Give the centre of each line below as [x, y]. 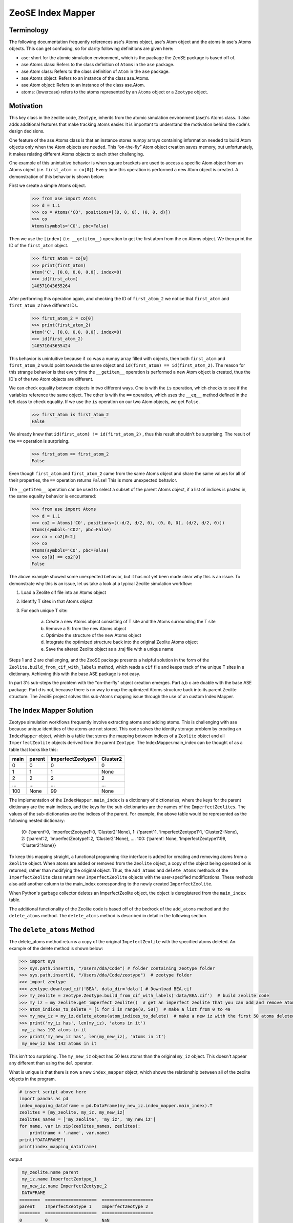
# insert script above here [53, 1092]
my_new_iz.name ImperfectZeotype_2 [65, 1186]
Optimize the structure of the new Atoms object [93, 635]
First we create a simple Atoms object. [48, 185]
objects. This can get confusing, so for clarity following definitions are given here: [91, 48]
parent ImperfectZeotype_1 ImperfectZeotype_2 [84, 1207]
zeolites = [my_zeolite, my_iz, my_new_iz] [72, 1112]
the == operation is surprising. [39, 441]
